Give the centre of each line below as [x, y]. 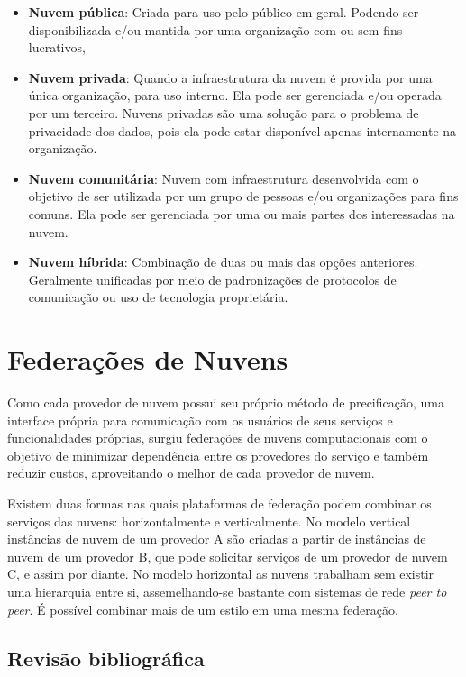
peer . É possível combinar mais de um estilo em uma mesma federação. [203, 609]
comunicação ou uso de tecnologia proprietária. [158, 297]
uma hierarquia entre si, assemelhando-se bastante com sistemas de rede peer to [227, 591]
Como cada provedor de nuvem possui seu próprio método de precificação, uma [226, 403]
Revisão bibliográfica [106, 658]
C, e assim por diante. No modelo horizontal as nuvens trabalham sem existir [221, 574]
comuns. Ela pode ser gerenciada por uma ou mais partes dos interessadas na [242, 213]
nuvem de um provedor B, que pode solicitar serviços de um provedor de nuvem [228, 556]
